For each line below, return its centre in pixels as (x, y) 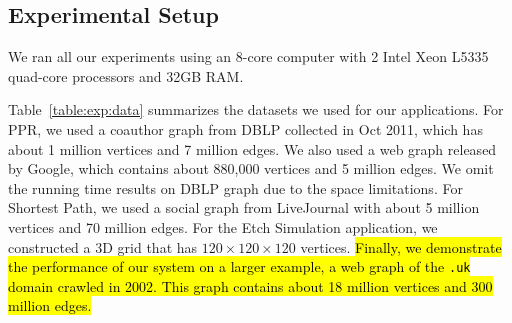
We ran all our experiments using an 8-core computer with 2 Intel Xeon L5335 (248, 56)
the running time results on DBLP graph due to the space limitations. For (235, 187)
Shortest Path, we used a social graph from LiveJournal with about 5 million (244, 207)
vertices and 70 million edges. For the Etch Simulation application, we (223, 226)
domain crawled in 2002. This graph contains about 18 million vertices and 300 (250, 285)
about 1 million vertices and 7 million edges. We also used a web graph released (252, 148)
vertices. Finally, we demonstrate (401, 246)
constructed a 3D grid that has (103, 246)
